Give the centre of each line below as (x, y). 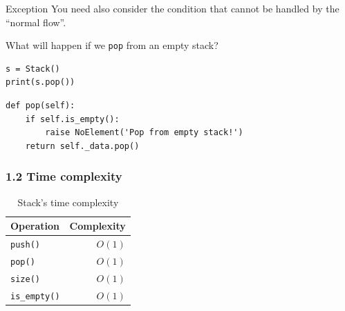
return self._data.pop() (82, 146)
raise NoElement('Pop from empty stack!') (144, 133)
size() (25, 279)
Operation (35, 226)
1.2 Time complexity (64, 176)
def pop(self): (40, 106)
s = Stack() (33, 69)
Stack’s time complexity (68, 202)
